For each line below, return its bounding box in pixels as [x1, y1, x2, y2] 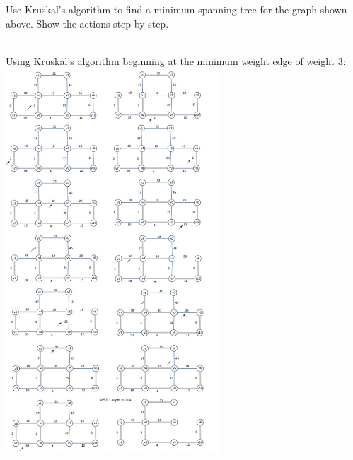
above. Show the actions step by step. [6, 16, 169, 30]
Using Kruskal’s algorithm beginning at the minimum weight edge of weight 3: [6, 53, 346, 68]
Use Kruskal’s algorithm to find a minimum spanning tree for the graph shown [6, 2, 347, 16]
